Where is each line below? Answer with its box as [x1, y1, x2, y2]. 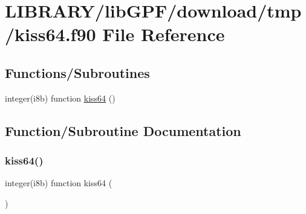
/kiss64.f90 [5, 22, 96, 47]
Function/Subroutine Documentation [5, 121, 241, 140]
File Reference [102, 22, 225, 47]
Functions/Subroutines [5, 63, 150, 82]
